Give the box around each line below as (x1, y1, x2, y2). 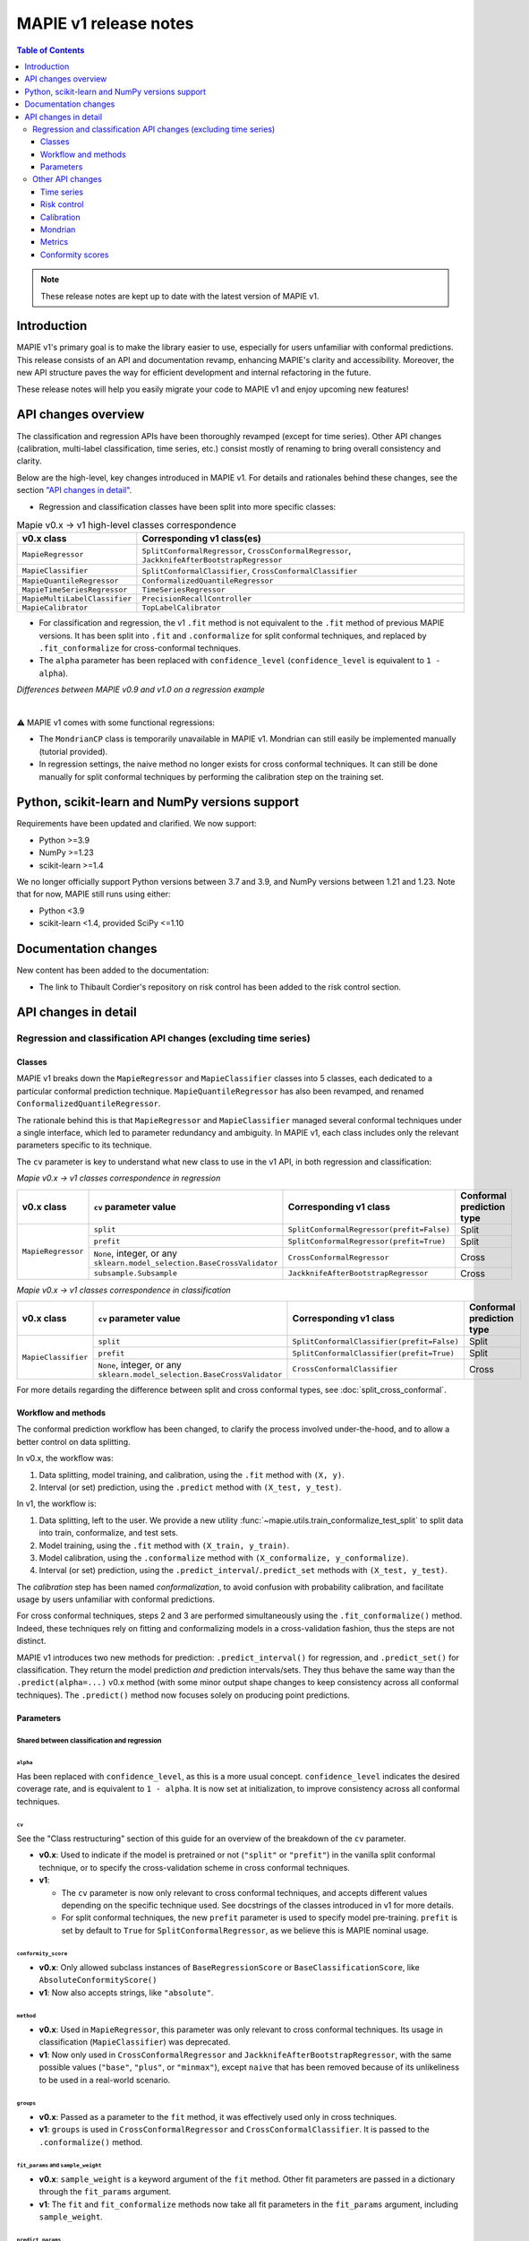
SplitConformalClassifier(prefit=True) (292, 1348, 456, 1358)
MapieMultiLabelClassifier (21, 594, 132, 604)
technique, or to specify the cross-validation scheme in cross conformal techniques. (38, 1862, 351, 1873)
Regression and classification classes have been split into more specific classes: (38, 501, 337, 512)
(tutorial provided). (38, 746, 108, 757)
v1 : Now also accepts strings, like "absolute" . (38, 1986, 214, 1998)
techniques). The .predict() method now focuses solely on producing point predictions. (16, 1690, 351, 1700)
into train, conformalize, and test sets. (38, 1527, 179, 1538)
